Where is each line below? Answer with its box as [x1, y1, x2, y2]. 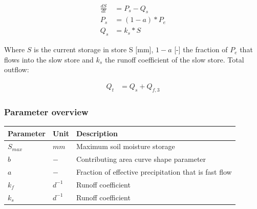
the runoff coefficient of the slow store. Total [104, 54, 244, 65]
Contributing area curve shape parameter [76, 154, 206, 164]
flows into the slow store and [4, 54, 94, 65]
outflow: [4, 64, 29, 75]
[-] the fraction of [174, 44, 228, 55]
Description [76, 128, 118, 138]
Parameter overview [4, 105, 89, 118]
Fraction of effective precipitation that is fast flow [76, 166, 232, 177]
